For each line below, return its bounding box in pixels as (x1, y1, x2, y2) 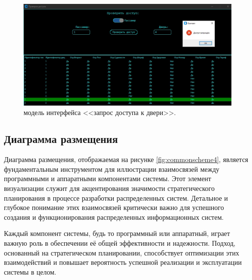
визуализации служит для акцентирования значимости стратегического (4, 183, 215, 193)
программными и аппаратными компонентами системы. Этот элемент (4, 173, 211, 184)
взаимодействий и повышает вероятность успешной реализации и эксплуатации (4, 257, 242, 267)
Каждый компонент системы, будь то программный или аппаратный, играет (4, 228, 230, 238)
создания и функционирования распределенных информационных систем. (4, 211, 224, 222)
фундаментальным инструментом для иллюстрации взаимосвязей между (4, 163, 220, 174)
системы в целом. (4, 266, 56, 277)
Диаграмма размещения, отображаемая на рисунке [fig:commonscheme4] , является (4, 154, 249, 164)
